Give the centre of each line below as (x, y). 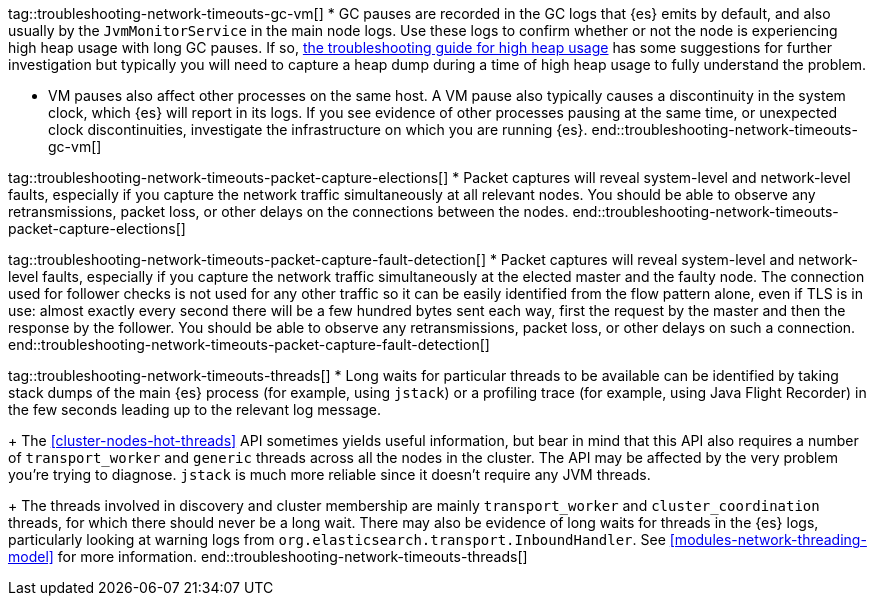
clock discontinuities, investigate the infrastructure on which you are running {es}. (318, 129)
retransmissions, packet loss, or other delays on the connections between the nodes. (288, 211)
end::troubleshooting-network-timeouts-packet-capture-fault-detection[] (249, 344)
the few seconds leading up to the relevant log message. (195, 409)
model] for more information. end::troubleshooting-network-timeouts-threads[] (268, 556)
